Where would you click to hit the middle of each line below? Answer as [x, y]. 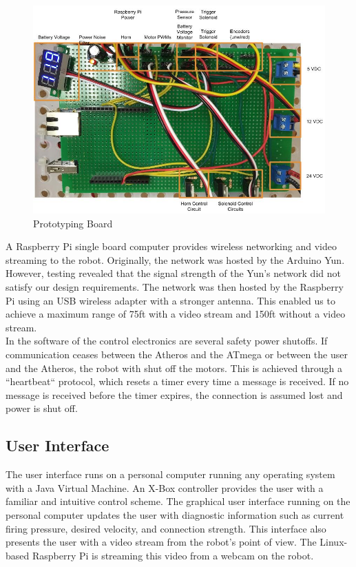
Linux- [334, 542]
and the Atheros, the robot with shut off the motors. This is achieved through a [174, 368]
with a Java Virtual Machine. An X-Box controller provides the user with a [165, 487]
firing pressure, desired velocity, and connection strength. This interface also [166, 528]
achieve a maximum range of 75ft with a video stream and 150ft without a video [176, 314]
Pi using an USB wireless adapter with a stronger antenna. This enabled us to [170, 300]
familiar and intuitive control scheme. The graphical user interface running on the [178, 501]
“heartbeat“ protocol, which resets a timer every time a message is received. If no [177, 381]
